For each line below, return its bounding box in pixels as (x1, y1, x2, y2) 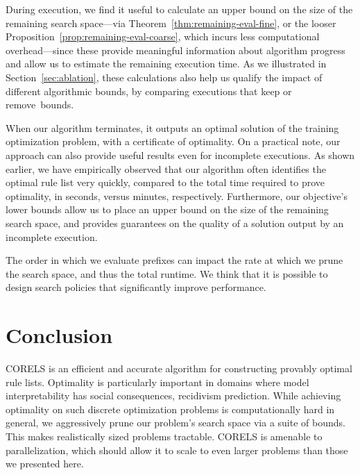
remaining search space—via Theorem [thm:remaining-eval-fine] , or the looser (6, 15, 336, 30)
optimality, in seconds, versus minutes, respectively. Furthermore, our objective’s (6, 188, 348, 203)
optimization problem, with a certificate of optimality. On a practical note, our (6, 134, 341, 149)
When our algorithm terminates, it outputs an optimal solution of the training (6, 120, 339, 135)
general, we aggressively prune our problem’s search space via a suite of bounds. (6, 415, 345, 430)
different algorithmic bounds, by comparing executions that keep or (6, 83, 292, 98)
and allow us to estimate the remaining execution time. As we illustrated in (6, 56, 327, 71)
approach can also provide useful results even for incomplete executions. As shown (6, 147, 355, 162)
